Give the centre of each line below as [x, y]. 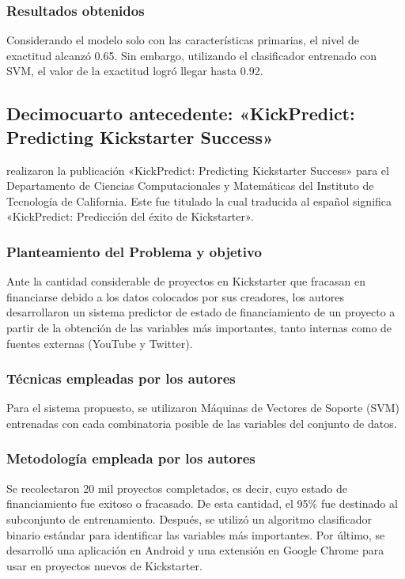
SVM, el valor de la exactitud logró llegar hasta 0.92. [135, 71]
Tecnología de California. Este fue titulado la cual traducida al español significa [199, 201]
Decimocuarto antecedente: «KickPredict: [181, 114]
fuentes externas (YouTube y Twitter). [100, 343]
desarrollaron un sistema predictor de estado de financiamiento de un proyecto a [201, 312]
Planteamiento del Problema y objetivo [134, 251]
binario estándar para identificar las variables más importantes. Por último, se [196, 534]
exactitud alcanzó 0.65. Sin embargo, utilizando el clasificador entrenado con [192, 55]
